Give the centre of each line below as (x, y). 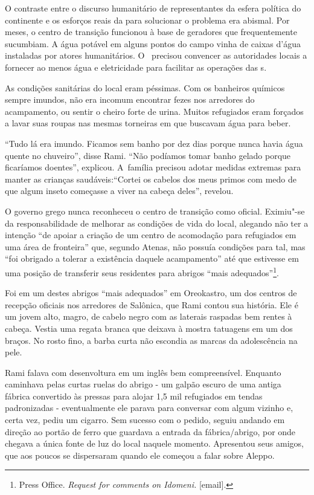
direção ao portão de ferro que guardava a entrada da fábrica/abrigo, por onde (150, 431)
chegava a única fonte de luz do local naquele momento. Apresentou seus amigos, (154, 443)
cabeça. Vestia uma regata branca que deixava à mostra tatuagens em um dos (149, 328)
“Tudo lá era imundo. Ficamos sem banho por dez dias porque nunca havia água (154, 143)
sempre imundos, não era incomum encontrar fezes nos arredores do (130, 99)
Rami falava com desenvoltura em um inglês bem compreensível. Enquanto (143, 372)
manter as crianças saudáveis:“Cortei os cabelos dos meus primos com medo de (151, 179)
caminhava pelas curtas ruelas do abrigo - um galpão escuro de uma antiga (143, 384)
